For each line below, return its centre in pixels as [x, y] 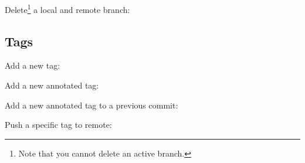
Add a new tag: [33, 65]
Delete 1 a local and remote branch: [67, 9]
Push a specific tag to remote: [58, 125]
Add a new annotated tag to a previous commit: [91, 105]
